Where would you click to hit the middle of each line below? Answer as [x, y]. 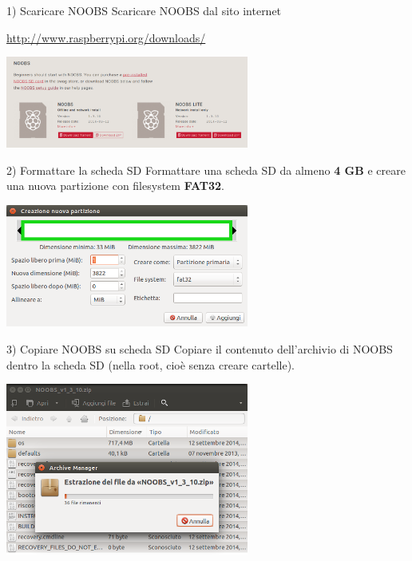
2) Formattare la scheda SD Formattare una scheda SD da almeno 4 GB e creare [206, 170]
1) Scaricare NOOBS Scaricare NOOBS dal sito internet [144, 10]
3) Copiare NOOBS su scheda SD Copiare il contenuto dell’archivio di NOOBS [200, 348]
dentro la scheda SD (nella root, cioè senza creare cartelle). [151, 364]
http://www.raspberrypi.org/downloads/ [106, 37]
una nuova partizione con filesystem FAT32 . [116, 186]
